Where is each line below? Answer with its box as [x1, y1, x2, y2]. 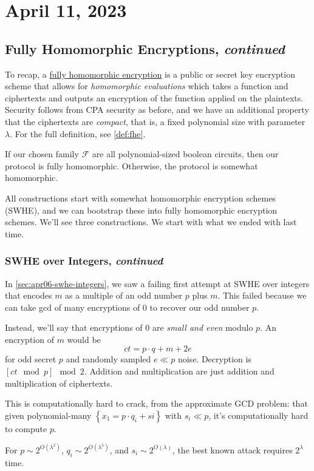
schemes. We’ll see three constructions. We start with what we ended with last [5, 215, 297, 228]
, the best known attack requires [172, 443, 293, 456]
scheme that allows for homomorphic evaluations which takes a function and [5, 80, 288, 92]
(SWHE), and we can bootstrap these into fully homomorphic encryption [5, 203, 278, 216]
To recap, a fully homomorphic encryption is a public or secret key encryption [5, 67, 295, 80]
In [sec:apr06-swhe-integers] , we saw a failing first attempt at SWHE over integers [5, 277, 310, 290]
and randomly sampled [66, 353, 151, 365]
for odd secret [5, 353, 56, 365]
